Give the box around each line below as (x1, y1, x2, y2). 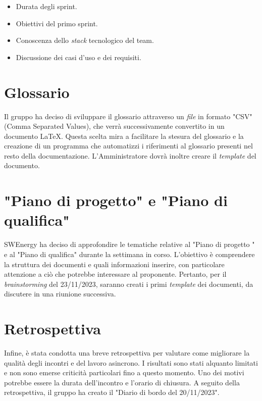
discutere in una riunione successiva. (4, 288, 116, 299)
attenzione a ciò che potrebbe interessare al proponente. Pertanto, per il (4, 269, 227, 279)
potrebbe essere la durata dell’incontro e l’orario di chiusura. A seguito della (4, 377, 240, 387)
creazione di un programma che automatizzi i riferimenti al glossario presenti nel (4, 140, 253, 151)
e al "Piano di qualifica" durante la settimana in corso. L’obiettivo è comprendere (4, 248, 255, 259)
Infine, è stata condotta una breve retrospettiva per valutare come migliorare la (4, 347, 250, 358)
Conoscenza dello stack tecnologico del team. (16, 35, 154, 45)
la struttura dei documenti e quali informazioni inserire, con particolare (4, 259, 225, 269)
